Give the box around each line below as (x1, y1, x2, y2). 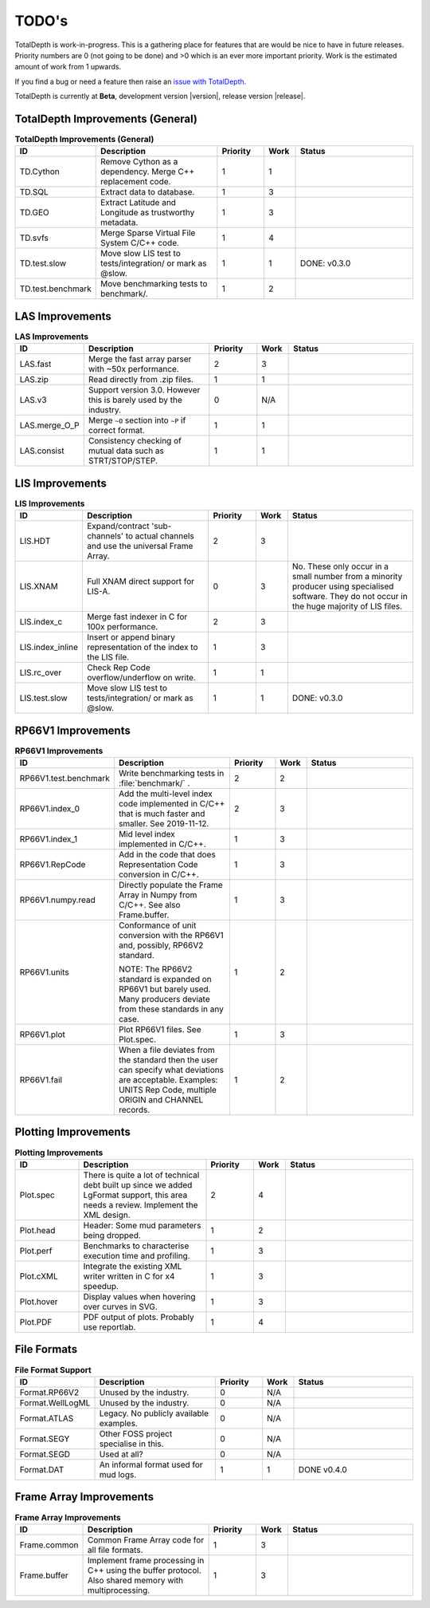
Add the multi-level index (118, 788, 213, 799)
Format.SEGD (19, 1448, 71, 1460)
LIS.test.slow (19, 692, 68, 703)
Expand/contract (86, 521, 150, 532)
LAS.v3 (19, 395, 47, 406)
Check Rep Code (86, 662, 150, 673)
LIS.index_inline (19, 642, 79, 653)
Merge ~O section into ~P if (88, 415, 186, 426)
